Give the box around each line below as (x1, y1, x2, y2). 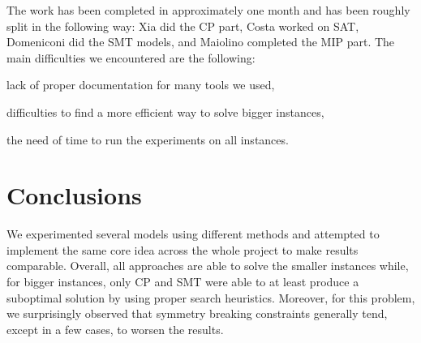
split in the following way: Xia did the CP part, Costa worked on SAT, (6, 17, 359, 34)
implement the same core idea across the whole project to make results (6, 241, 359, 258)
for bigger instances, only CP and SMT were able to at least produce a (6, 273, 359, 290)
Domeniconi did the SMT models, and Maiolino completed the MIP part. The (6, 33, 395, 50)
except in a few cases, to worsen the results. (6, 320, 224, 337)
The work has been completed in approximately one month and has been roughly (6, 2, 410, 18)
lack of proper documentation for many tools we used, (6, 76, 275, 93)
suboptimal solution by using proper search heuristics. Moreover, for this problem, (6, 289, 415, 306)
